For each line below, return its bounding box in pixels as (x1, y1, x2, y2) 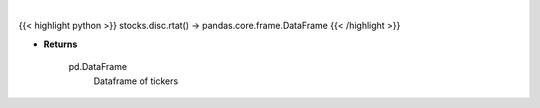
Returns (43, 38, 78, 50)
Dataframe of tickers (93, 75, 179, 87)
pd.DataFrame (68, 61, 128, 73)
